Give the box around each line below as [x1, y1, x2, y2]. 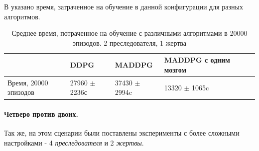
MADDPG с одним [164, 55, 230, 65]
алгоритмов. [4, 11, 40, 21]
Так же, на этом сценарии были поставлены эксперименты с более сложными [4, 128, 240, 138]
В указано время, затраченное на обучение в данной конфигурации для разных [4, 1, 243, 11]
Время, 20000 [7, 77, 48, 87]
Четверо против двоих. [4, 109, 78, 119]
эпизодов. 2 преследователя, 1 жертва [73, 37, 186, 48]
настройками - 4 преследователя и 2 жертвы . [4, 137, 144, 148]
